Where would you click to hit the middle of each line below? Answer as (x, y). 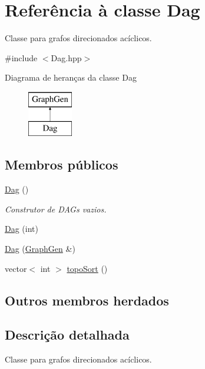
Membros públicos (62, 164)
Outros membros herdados (87, 300)
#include (21, 57)
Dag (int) (22, 229)
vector (16, 268)
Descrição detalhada (67, 335)
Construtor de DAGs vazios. (56, 209)
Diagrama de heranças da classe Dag (71, 77)
